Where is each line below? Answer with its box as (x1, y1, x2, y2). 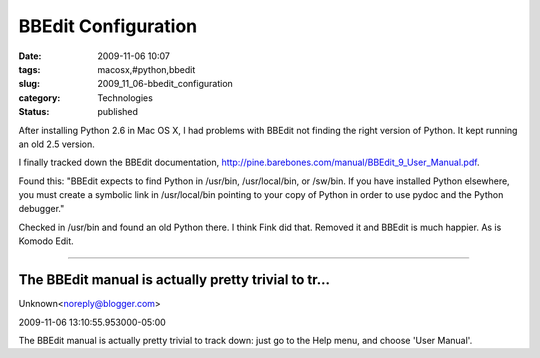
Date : (18, 50, 42, 62)
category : (18, 91, 61, 104)
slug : (18, 78, 40, 90)
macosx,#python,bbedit (97, 63, 196, 75)
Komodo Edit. (18, 235, 74, 247)
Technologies (97, 91, 154, 104)
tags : (18, 63, 41, 75)
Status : (18, 106, 50, 118)
